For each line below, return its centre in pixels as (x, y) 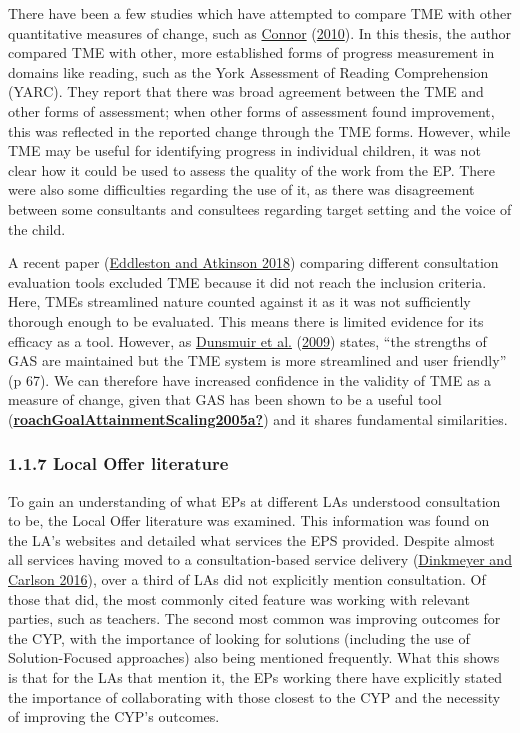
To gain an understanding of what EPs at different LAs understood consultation (254, 500)
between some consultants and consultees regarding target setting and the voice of (260, 208)
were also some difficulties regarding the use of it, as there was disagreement (241, 189)
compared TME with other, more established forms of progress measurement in (251, 52)
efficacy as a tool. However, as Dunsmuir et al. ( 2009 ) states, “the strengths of (247, 340)
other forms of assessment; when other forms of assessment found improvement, (251, 110)
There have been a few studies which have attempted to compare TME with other (260, 13)
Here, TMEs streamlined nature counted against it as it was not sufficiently (239, 301)
